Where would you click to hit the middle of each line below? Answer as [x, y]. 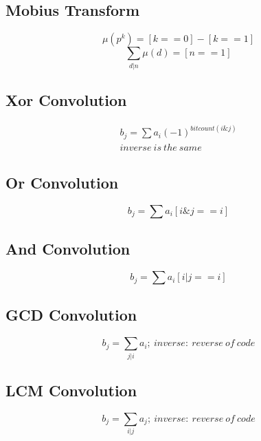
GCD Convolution [71, 315]
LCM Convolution [71, 390]
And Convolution [68, 249]
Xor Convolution [66, 99]
